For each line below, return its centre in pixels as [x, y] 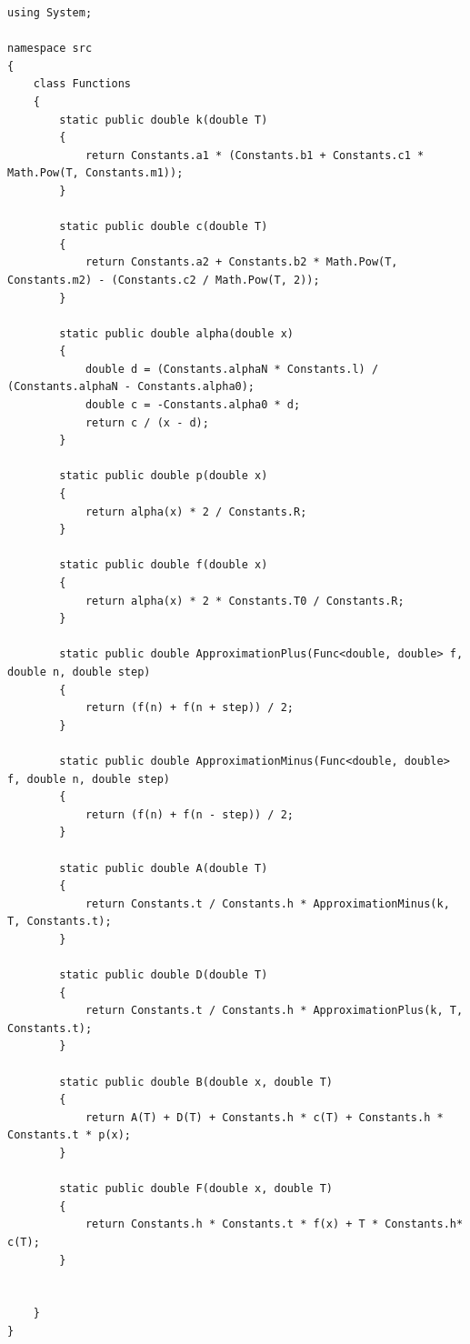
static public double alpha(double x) [176, 333]
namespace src [50, 49]
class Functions [82, 84]
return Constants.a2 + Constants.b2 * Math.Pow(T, [241, 262]
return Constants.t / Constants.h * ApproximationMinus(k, [267, 903]
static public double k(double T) [164, 120]
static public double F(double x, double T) [196, 1189]
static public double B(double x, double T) [196, 1082]
